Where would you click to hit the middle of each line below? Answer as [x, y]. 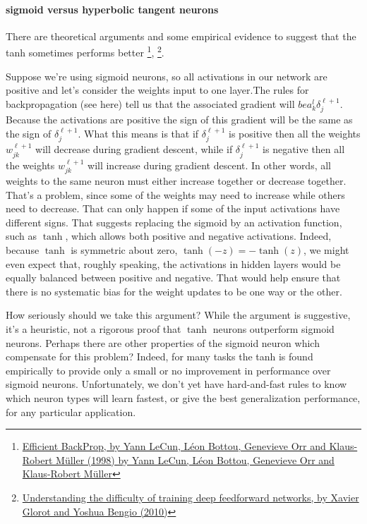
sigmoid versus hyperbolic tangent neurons [112, 9]
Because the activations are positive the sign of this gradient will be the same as [179, 120]
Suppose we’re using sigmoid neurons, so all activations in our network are [167, 76]
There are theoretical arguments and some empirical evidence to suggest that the [181, 36]
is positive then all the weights [295, 133]
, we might [326, 250]
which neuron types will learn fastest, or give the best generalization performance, [183, 398]
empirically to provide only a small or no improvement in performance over [168, 370]
